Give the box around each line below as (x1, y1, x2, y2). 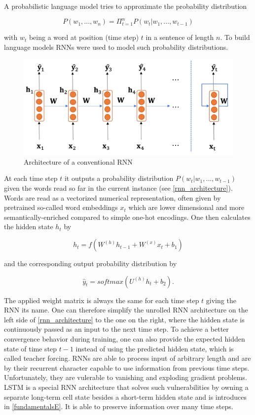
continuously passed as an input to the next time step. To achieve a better (4, 324, 229, 334)
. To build (220, 32, 250, 42)
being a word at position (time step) (29, 32, 139, 42)
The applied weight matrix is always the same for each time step (4, 295, 199, 305)
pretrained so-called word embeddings (4, 202, 118, 212)
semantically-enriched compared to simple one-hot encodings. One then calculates (4, 211, 251, 222)
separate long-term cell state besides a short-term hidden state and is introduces (4, 391, 247, 402)
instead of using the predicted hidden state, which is (75, 343, 234, 353)
